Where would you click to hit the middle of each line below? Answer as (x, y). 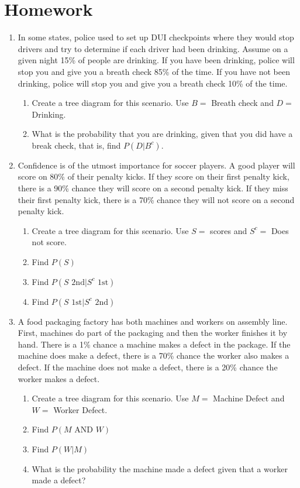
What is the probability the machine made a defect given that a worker (160, 468)
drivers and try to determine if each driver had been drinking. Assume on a (153, 48)
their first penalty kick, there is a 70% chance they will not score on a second (156, 199)
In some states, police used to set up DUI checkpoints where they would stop (156, 37)
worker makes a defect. (59, 378)
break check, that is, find (76, 145)
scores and (229, 230)
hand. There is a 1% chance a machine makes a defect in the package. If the (154, 344)
